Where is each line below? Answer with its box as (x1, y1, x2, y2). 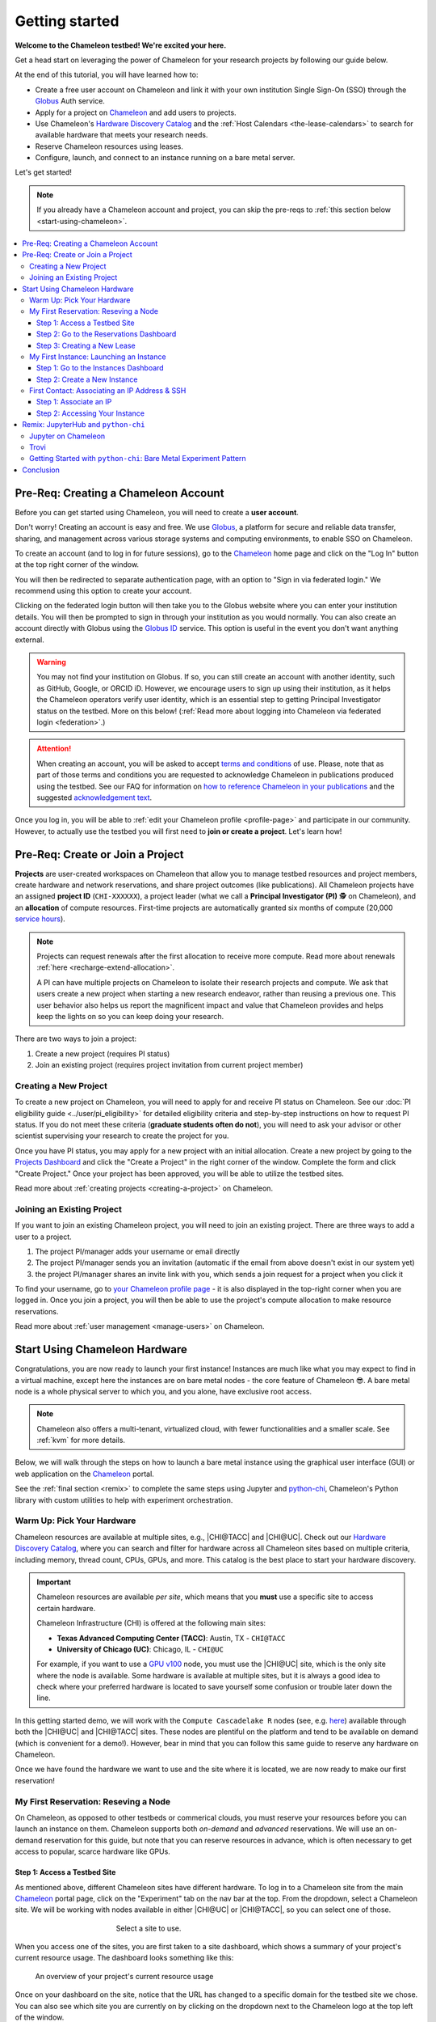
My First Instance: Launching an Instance (29, 352, 166, 362)
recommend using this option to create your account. (15, 586, 192, 596)
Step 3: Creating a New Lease (36, 341, 136, 350)
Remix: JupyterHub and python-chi (22, 420, 145, 429)
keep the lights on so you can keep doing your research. (36, 1011, 224, 1021)
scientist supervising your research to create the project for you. (15, 1131, 229, 1140)
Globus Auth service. (35, 96, 105, 106)
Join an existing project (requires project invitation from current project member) (35, 1060, 304, 1070)
